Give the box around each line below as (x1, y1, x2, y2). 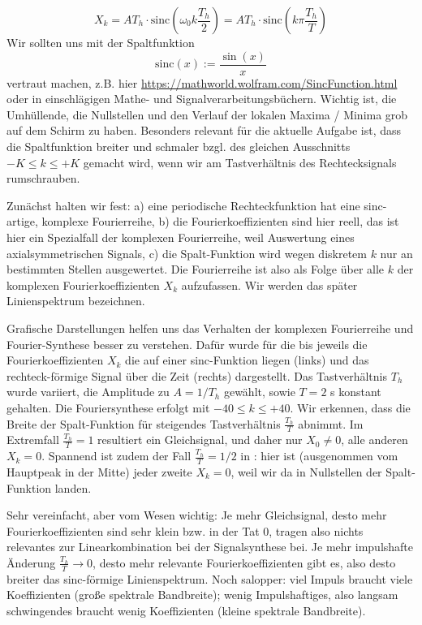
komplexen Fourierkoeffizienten (6, 276, 160, 293)
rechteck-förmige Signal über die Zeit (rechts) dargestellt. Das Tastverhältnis (6, 367, 388, 384)
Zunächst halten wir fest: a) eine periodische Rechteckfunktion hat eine (6, 196, 360, 213)
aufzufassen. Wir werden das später (181, 276, 358, 293)
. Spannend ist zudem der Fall (41, 447, 192, 464)
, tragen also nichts (269, 522, 364, 539)
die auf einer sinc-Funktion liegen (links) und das (125, 351, 369, 369)
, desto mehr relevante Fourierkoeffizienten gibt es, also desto (93, 554, 396, 571)
